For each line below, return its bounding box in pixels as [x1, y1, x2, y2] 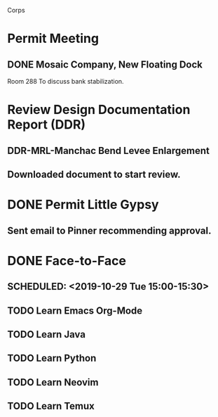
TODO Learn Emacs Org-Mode [7, 304, 143, 316]
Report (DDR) [7, 117, 86, 133]
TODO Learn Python [7, 352, 97, 364]
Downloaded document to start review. [7, 168, 181, 180]
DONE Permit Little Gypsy [7, 197, 159, 213]
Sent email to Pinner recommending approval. [7, 224, 212, 236]
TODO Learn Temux [7, 400, 95, 412]
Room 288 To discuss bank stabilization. [7, 77, 124, 85]
